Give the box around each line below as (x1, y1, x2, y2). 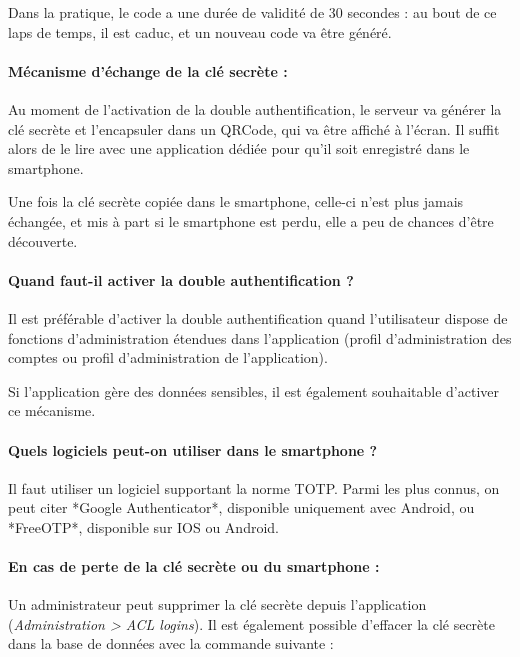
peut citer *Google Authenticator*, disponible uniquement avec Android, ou (8, 497, 475, 518)
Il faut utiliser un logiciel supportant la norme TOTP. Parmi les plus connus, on (8, 477, 500, 498)
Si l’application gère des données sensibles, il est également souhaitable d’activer (8, 380, 499, 401)
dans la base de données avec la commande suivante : (8, 633, 334, 654)
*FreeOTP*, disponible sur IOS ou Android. (8, 516, 279, 537)
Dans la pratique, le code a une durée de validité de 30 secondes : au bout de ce (8, 2, 497, 22)
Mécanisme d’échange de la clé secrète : (8, 60, 288, 81)
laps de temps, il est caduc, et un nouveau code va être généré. (8, 21, 392, 42)
